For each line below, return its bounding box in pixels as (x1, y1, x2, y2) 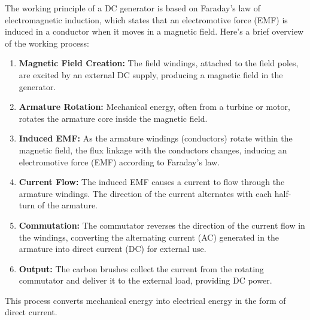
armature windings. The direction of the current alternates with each (19, 187, 272, 199)
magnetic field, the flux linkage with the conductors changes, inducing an (19, 143, 287, 156)
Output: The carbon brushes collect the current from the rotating (19, 262, 264, 275)
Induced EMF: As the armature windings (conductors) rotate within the (19, 132, 293, 144)
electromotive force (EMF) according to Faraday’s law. (19, 155, 220, 168)
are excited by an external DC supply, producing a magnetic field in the (19, 68, 283, 81)
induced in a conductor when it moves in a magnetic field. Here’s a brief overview (5, 25, 304, 38)
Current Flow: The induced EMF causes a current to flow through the (19, 176, 285, 188)
